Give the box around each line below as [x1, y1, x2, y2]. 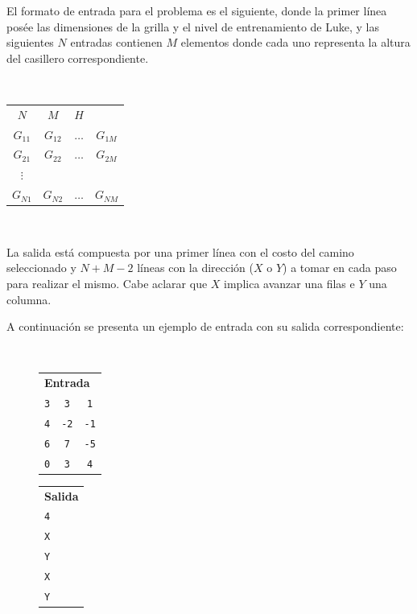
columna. [6, 291, 52, 307]
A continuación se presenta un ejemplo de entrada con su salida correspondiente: [6, 318, 404, 335]
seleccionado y [6, 259, 76, 276]
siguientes [6, 34, 54, 51]
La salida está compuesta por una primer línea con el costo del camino [6, 243, 354, 260]
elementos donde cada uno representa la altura [180, 34, 411, 51]
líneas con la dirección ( [137, 259, 254, 276]
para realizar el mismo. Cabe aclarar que [6, 274, 208, 291]
